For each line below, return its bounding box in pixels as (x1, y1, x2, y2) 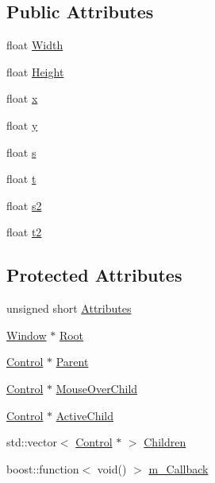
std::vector (6, 434, 57, 450)
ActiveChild (56, 407, 114, 423)
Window (6, 326, 47, 343)
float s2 (6, 197, 42, 213)
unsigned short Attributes (6, 300, 132, 317)
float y (6, 116, 38, 133)
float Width (6, 37, 63, 53)
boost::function (6, 460, 79, 477)
